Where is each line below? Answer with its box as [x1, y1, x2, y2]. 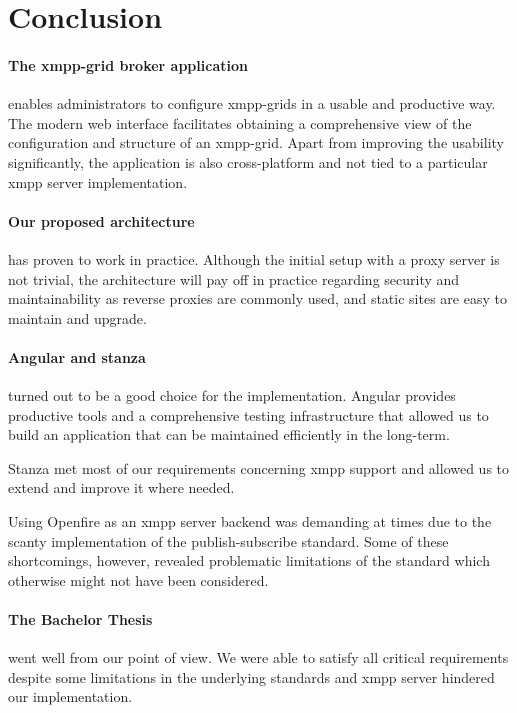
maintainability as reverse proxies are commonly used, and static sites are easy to [8, 288, 507, 309]
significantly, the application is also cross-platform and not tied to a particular [8, 151, 488, 172]
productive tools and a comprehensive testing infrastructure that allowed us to [8, 404, 489, 425]
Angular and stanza [8, 346, 146, 367]
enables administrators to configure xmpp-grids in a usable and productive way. [8, 93, 496, 114]
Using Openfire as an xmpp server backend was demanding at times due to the [8, 511, 492, 532]
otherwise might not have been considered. [8, 569, 269, 590]
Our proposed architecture [8, 210, 195, 231]
